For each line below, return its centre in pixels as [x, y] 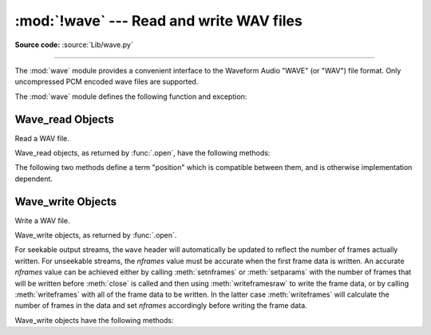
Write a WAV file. [42, 220]
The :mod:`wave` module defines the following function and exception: [131, 97]
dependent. [34, 179]
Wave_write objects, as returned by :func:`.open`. [96, 235]
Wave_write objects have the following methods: [94, 320]
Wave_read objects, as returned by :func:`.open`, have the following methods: [142, 153]
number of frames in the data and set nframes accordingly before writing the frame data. [161, 305]
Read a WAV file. [42, 138]
